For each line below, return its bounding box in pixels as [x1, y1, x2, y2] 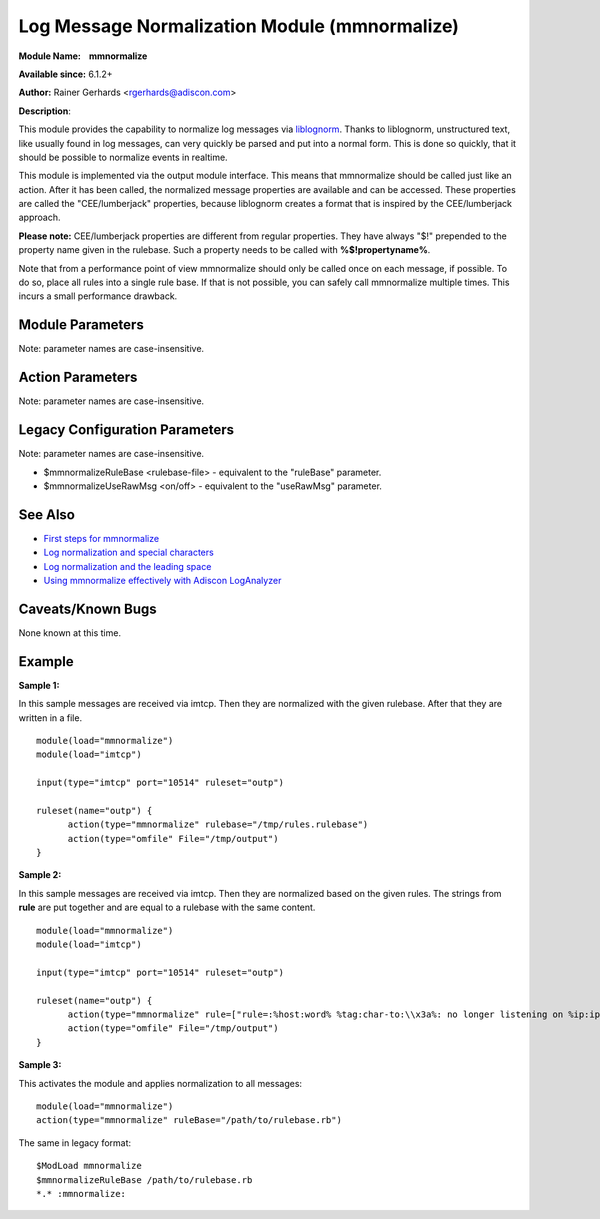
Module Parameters [18, 316, 144, 334]
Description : [18, 105, 72, 117]
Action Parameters [18, 369, 138, 386]
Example [18, 653, 74, 670]
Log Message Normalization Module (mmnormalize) [18, 15, 460, 37]
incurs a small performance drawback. [18, 290, 178, 302]
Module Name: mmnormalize [18, 50, 148, 62]
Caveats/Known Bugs [18, 600, 157, 617]
